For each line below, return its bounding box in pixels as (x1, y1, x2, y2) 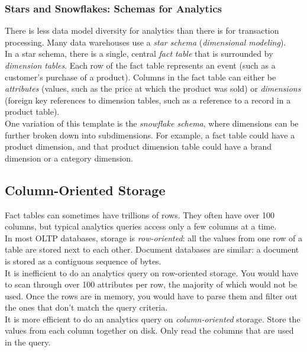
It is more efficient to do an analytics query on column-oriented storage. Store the (5, 312, 300, 325)
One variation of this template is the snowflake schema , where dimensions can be (5, 117, 299, 129)
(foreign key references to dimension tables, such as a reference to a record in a (5, 93, 291, 106)
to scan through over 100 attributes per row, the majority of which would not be (5, 278, 297, 290)
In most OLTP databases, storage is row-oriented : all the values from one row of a (5, 231, 303, 244)
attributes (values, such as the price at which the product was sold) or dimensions (5, 82, 301, 95)
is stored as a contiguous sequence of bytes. (5, 254, 161, 267)
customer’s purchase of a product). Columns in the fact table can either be (5, 70, 276, 83)
